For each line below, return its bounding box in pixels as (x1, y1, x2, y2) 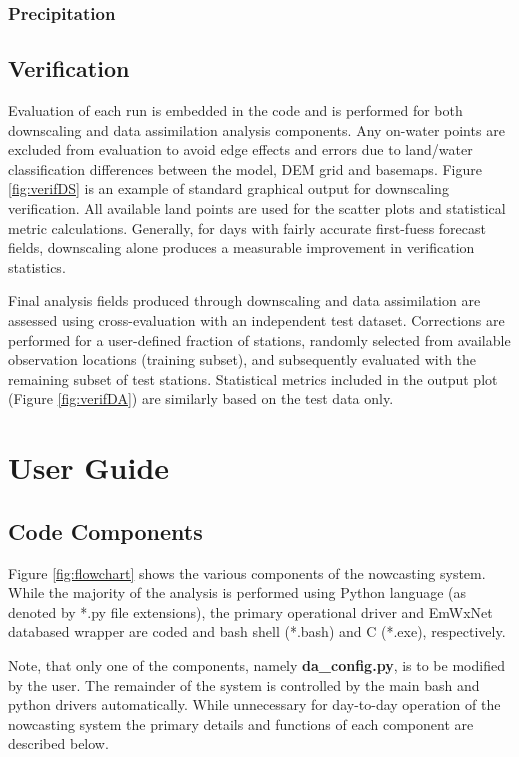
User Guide (8, 447, 170, 488)
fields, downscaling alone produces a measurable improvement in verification (8, 237, 475, 258)
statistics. (8, 256, 66, 277)
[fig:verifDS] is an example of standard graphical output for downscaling (8, 178, 449, 199)
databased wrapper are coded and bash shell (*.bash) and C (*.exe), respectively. (8, 621, 506, 642)
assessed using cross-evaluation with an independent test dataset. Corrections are (8, 309, 505, 330)
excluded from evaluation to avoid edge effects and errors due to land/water (8, 139, 473, 160)
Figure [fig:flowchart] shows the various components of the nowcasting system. (8, 562, 486, 583)
